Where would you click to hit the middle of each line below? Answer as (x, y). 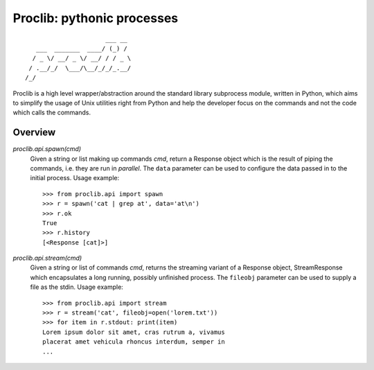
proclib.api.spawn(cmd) (47, 149)
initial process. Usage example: (75, 178)
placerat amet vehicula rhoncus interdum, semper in (134, 342)
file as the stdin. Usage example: (77, 287)
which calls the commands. (52, 113)
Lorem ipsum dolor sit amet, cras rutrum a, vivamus (134, 332)
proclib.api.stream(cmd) (47, 258)
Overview (34, 133)
